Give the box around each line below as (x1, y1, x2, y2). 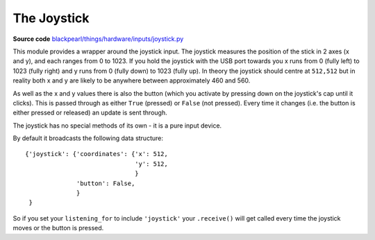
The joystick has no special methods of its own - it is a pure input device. (12, 121, 222, 130)
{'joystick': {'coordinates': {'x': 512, (25, 150, 168, 158)
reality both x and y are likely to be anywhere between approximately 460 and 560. (12, 76, 251, 85)
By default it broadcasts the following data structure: (12, 134, 163, 142)
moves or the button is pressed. (12, 224, 104, 232)
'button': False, (76, 179, 135, 187)
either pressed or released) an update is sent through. (12, 108, 167, 117)
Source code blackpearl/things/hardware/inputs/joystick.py (12, 35, 184, 43)
